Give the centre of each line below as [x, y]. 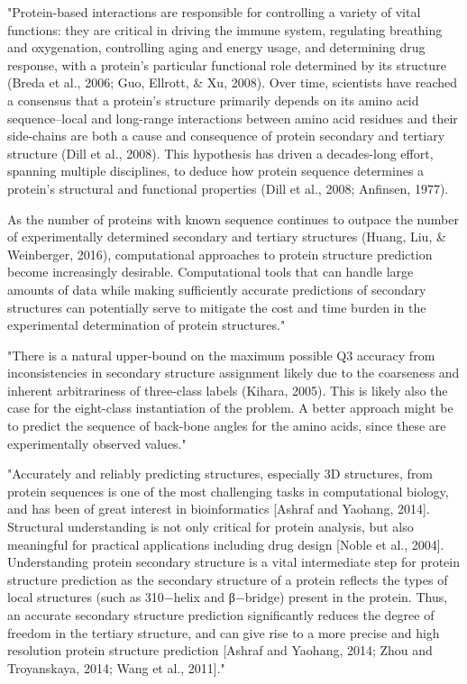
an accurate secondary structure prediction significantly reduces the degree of [221, 615]
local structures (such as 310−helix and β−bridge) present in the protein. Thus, [228, 597]
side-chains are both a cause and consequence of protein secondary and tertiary [226, 136]
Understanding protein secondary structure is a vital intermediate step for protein [234, 562]
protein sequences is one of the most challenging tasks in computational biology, [228, 491]
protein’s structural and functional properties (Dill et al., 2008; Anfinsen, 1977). [228, 188]
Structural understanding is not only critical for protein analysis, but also [211, 527]
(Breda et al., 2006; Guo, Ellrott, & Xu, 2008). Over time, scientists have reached [233, 82]
